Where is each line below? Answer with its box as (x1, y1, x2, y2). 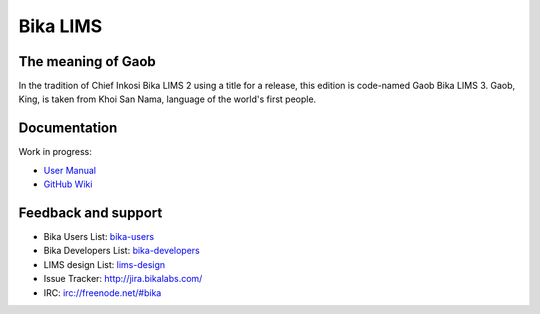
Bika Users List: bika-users (43, 231, 155, 243)
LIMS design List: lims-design (43, 258, 166, 270)
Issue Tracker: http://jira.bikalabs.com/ (43, 273, 203, 285)
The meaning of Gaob (18, 53, 157, 70)
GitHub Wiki (43, 178, 93, 190)
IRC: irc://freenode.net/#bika (43, 286, 162, 299)
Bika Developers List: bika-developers (43, 245, 200, 257)
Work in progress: (18, 146, 92, 158)
